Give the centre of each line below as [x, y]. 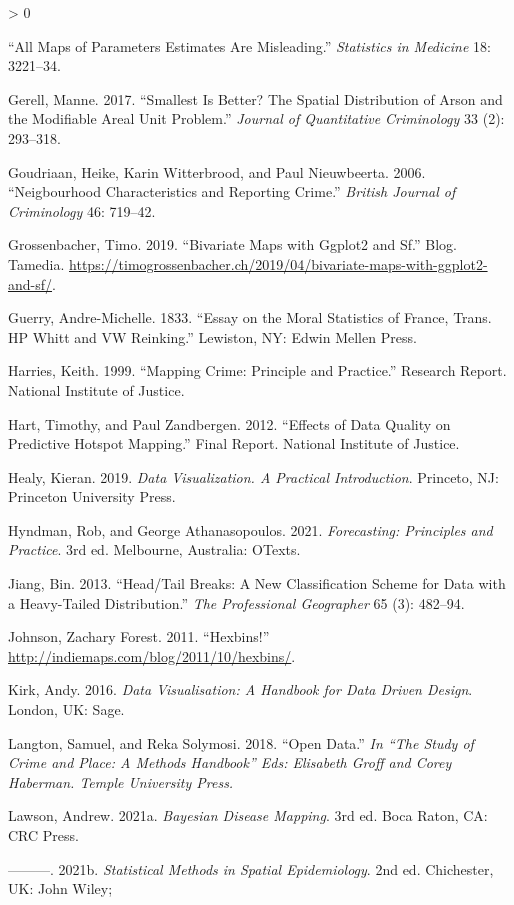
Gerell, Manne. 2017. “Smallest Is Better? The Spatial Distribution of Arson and [255, 98]
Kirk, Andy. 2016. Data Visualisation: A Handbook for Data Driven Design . [240, 689]
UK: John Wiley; [60, 888]
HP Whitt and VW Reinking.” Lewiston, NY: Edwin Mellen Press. [212, 336]
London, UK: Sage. [66, 709]
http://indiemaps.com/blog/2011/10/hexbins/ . [152, 655]
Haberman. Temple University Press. [121, 781]
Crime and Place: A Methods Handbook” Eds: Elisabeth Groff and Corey [230, 762]
